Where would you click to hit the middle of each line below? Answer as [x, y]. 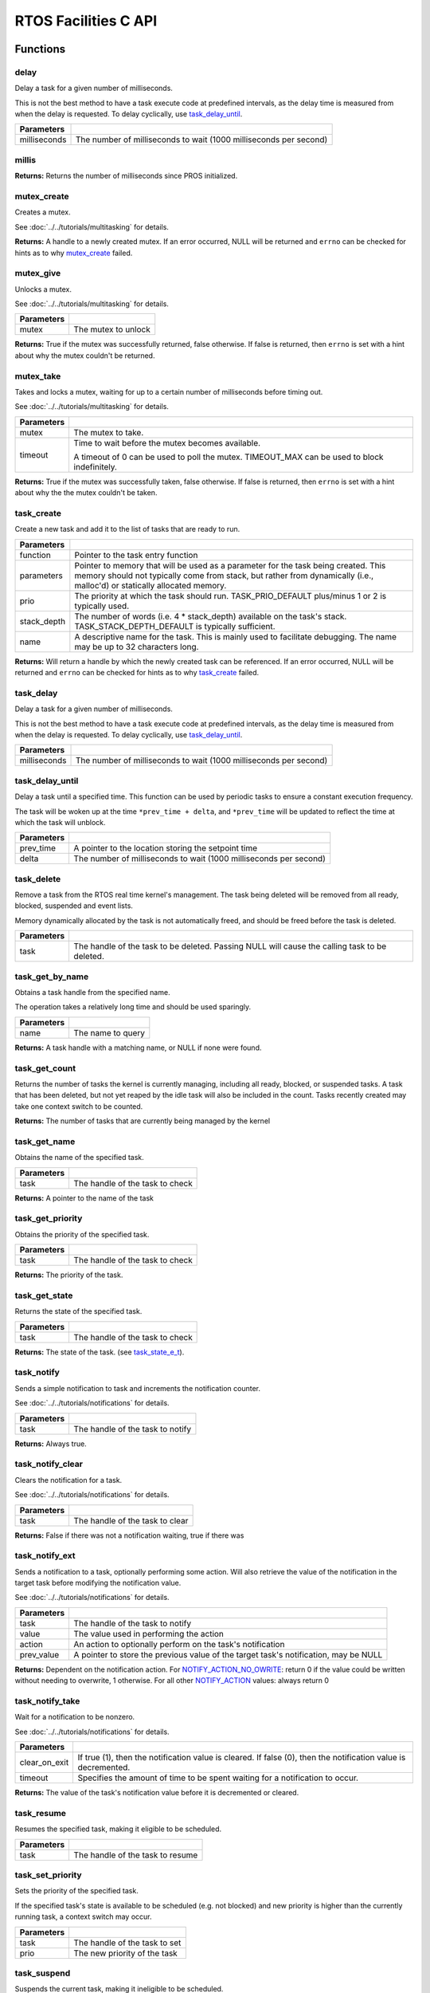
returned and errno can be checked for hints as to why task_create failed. [137, 673]
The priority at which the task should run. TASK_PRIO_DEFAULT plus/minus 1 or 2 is [230, 596]
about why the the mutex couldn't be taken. [86, 493]
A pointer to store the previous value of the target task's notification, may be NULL [228, 1654]
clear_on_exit [44, 1763]
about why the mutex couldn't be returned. [85, 356]
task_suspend [43, 1973]
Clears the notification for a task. [68, 1480]
